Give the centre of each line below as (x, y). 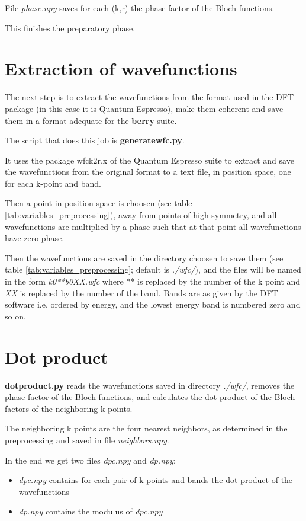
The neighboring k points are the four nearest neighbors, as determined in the (146, 428)
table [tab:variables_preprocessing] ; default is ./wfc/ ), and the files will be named (153, 269)
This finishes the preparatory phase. (70, 28)
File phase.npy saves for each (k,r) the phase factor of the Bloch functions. (140, 8)
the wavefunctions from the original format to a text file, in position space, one (148, 172)
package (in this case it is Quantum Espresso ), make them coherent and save (144, 108)
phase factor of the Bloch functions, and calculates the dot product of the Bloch (150, 397)
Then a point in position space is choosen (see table (99, 203)
